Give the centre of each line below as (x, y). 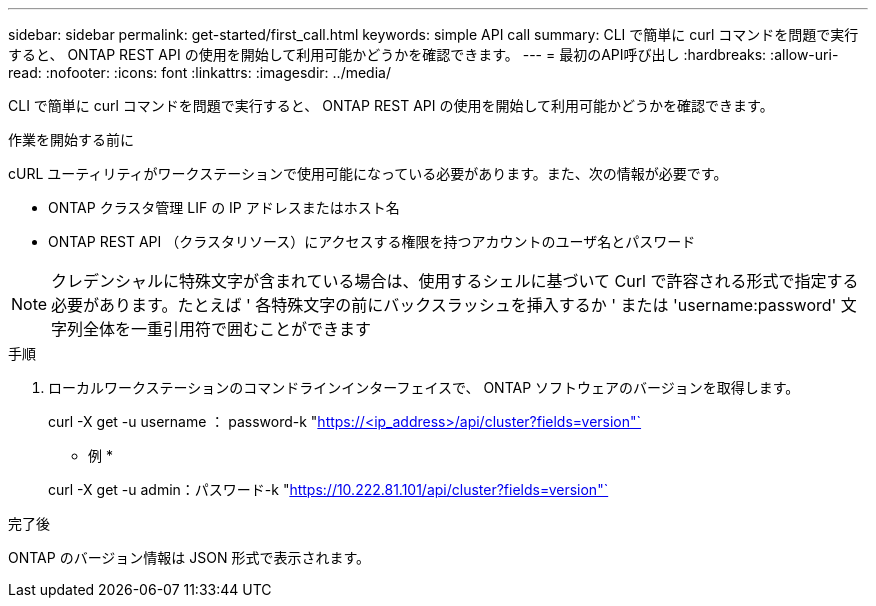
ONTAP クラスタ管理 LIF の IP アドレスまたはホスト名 (224, 207)
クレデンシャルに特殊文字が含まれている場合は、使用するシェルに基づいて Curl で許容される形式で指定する (455, 281)
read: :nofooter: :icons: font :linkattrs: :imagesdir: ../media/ (199, 72)
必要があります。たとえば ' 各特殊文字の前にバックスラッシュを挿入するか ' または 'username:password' (444, 305)
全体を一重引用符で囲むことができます (227, 329)
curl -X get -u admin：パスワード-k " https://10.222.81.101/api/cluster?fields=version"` (328, 489)
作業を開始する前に (71, 139)
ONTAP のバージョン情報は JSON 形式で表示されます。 (189, 557)
